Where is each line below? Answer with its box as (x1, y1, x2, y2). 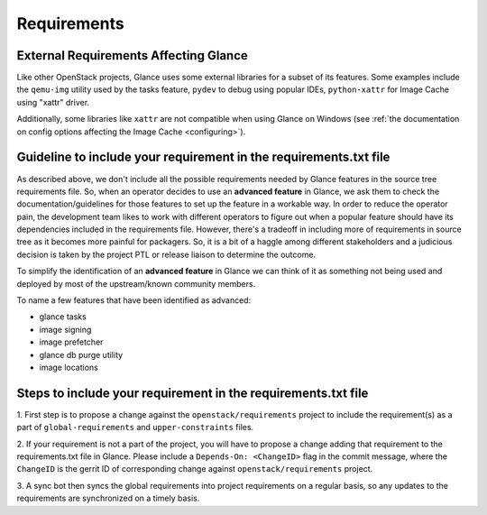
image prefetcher (39, 336, 104, 347)
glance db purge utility (39, 349, 124, 360)
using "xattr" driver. (16, 97, 90, 107)
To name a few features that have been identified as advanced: (16, 295, 252, 306)
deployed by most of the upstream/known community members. (16, 278, 256, 289)
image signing (39, 324, 92, 335)
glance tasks (39, 311, 87, 322)
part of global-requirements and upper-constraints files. (16, 422, 254, 433)
